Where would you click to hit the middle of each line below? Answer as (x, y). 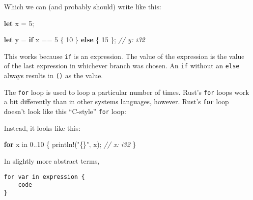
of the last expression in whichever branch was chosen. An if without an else (122, 66)
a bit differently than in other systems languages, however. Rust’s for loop (116, 101)
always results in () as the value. (54, 75)
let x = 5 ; (19, 23)
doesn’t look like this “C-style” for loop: (65, 111)
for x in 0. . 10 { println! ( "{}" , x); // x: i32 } (70, 144)
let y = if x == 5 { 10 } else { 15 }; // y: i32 (74, 40)
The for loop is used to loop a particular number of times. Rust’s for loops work (126, 92)
